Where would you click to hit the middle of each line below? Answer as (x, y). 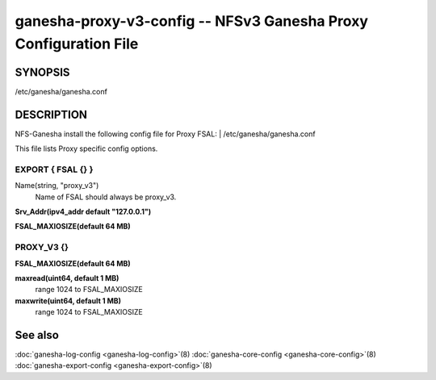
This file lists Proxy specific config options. (86, 148)
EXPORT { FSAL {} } (54, 169)
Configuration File (77, 44)
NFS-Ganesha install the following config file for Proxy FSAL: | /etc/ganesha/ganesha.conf (165, 134)
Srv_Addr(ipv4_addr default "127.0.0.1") (83, 212)
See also (37, 335)
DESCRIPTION (51, 114)
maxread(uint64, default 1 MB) (67, 278)
